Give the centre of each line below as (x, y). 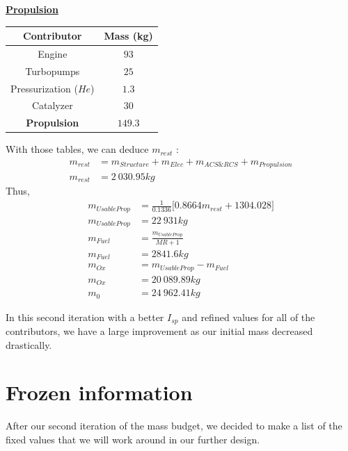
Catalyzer (52, 105)
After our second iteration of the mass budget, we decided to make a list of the (174, 426)
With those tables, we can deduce (77, 149)
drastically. (29, 344)
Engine (53, 53)
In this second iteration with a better (85, 317)
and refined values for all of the (248, 317)
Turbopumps (53, 71)
